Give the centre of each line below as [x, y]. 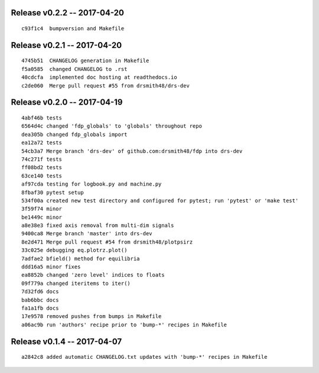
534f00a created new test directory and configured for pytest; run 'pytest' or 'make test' [160, 200]
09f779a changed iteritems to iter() [76, 283]
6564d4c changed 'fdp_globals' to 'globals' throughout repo [112, 126]
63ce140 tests [42, 176]
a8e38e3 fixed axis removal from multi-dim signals [98, 226]
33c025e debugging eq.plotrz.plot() [74, 250]
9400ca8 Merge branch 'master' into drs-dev [87, 234]
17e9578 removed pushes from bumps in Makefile [92, 317]
